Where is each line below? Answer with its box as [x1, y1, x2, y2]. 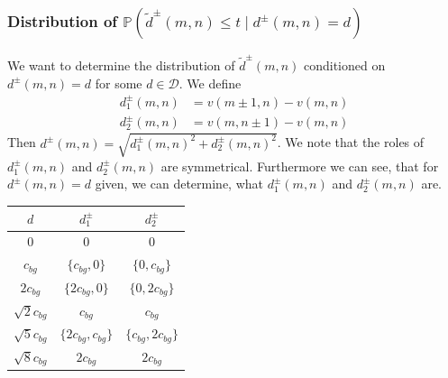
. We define [178, 73, 242, 92]
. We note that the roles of [277, 133, 425, 152]
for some [95, 73, 142, 92]
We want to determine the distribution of [7, 56, 235, 75]
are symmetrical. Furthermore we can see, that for [160, 156, 439, 175]
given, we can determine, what [95, 174, 263, 193]
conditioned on [303, 56, 386, 75]
